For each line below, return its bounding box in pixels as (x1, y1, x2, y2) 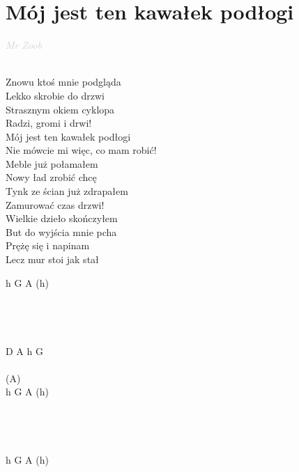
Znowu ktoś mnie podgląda (6, 74, 121, 89)
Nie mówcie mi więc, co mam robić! (6, 143, 157, 157)
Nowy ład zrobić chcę (6, 170, 97, 184)
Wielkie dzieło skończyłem (6, 211, 118, 226)
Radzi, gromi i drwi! (6, 116, 92, 130)
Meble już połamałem (6, 156, 98, 171)
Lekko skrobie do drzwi (6, 88, 105, 102)
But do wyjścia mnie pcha (6, 224, 117, 239)
